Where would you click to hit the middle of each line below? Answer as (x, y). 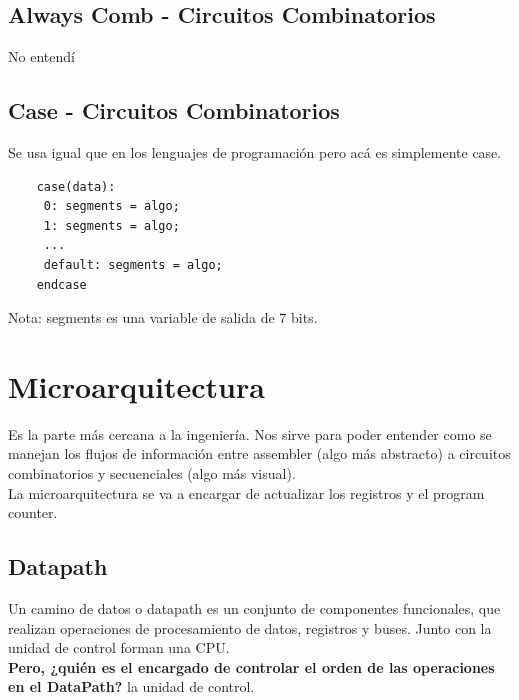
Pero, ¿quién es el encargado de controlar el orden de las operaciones (251, 666)
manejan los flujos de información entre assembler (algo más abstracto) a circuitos (259, 453)
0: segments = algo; (111, 206)
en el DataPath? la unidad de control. (131, 686)
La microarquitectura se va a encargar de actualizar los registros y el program (246, 492)
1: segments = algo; (111, 225)
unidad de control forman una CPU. (119, 647)
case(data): (76, 186)
